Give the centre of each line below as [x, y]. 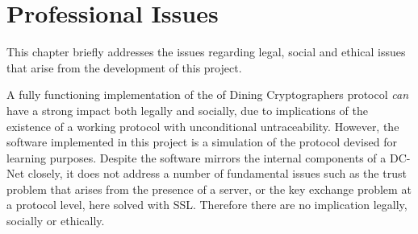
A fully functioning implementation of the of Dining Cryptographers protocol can [208, 94]
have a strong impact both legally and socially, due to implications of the [187, 110]
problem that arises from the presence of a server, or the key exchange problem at [209, 189]
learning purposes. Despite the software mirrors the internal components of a [196, 157]
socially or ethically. [56, 221]
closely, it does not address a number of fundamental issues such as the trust [217, 173]
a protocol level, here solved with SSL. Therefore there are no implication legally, [207, 205]
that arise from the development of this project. [124, 67]
